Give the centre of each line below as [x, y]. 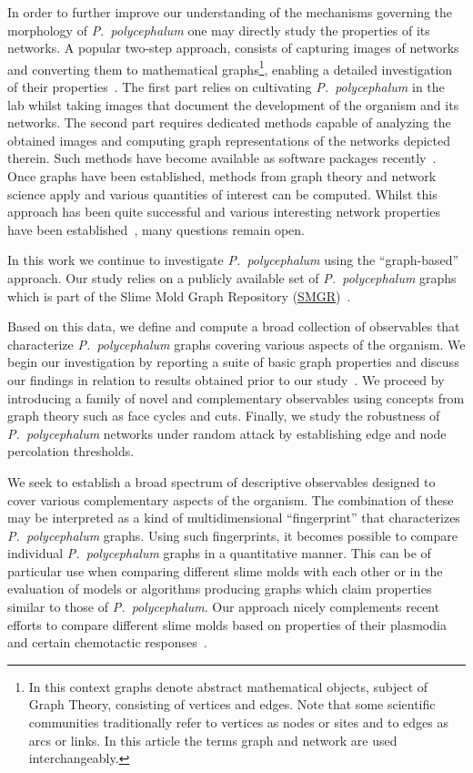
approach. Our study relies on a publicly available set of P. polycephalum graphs [232, 277]
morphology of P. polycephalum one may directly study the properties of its [219, 30]
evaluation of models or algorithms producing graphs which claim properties [220, 589]
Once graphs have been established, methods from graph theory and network [222, 176]
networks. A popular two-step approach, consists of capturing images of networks [233, 48]
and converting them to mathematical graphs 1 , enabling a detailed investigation [230, 67]
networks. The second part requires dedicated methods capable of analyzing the [229, 122]
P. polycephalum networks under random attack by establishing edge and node [227, 433]
